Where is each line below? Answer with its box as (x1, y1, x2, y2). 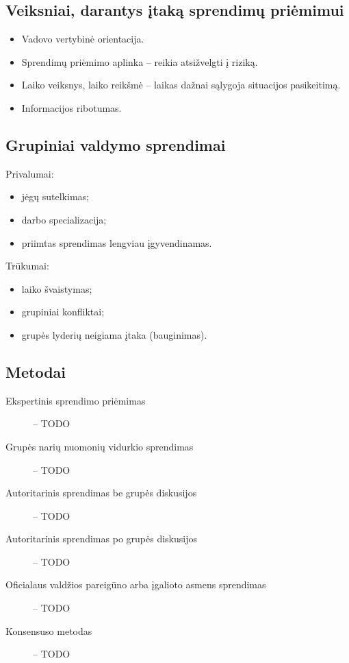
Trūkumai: (5, 258, 49, 273)
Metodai (5, 361, 66, 382)
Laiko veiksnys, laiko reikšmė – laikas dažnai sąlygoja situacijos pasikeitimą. (21, 77, 341, 92)
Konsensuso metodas (5, 623, 92, 638)
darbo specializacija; (21, 212, 107, 226)
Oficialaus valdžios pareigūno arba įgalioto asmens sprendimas (5, 577, 266, 592)
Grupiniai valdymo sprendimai (5, 134, 226, 155)
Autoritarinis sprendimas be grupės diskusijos (5, 485, 197, 500)
